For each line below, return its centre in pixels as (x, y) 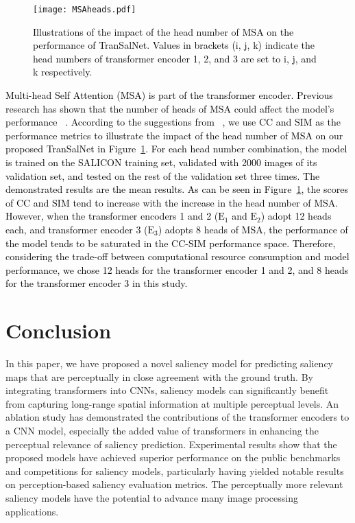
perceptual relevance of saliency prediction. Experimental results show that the (171, 444)
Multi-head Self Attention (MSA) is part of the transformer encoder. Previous (169, 95)
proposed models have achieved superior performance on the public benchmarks (173, 457)
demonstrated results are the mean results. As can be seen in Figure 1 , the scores (177, 189)
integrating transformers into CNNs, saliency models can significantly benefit (167, 390)
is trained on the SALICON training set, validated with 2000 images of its (161, 162)
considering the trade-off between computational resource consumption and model (177, 256)
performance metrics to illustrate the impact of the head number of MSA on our (174, 135)
